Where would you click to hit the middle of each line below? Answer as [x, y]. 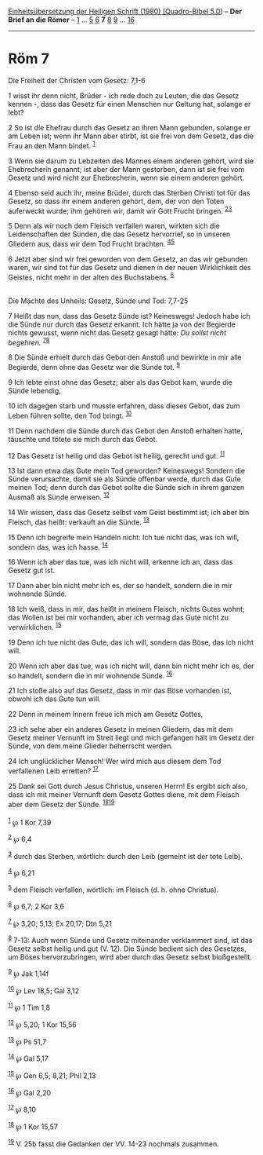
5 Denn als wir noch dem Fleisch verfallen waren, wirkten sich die [114, 226]
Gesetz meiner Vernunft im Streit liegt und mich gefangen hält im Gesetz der [131, 738]
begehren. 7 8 [29, 342]
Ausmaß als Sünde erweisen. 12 [59, 496]
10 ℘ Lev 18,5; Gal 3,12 [44, 990]
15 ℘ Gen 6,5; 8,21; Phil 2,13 [52, 1075]
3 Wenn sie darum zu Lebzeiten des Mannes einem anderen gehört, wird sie [131, 161]
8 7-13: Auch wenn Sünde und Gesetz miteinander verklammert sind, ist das [130, 940]
